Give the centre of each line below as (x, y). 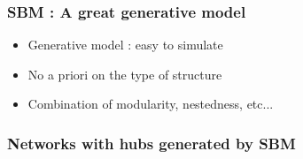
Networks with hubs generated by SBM (151, 143)
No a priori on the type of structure (125, 74)
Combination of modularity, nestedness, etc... (151, 104)
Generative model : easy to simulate (125, 45)
